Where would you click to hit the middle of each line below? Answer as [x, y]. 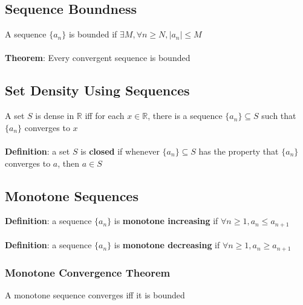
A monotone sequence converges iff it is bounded [95, 295]
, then [69, 163]
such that [279, 116]
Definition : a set [37, 151]
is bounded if [93, 34]
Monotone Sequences [72, 195]
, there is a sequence [185, 116]
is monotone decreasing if [167, 245]
